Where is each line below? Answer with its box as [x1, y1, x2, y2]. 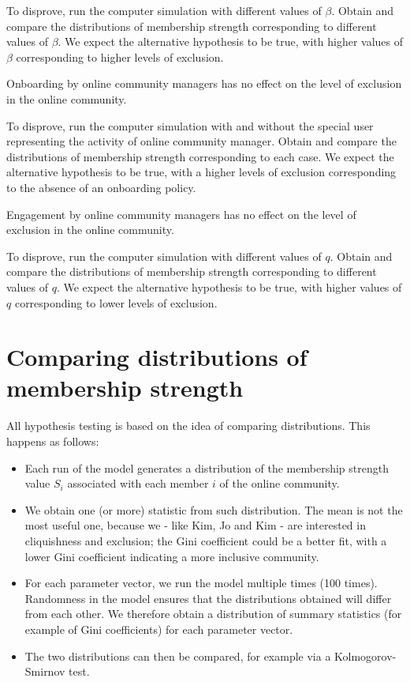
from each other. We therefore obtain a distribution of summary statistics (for [24, 605, 402, 622]
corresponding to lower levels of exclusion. [14, 294, 218, 311]
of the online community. [219, 475, 340, 492]
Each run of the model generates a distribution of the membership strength [24, 459, 389, 476]
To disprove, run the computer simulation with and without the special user [6, 117, 374, 134]
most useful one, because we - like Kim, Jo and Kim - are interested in [24, 517, 366, 533]
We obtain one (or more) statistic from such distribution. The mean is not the [24, 501, 403, 518]
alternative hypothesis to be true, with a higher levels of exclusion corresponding [6, 164, 397, 180]
